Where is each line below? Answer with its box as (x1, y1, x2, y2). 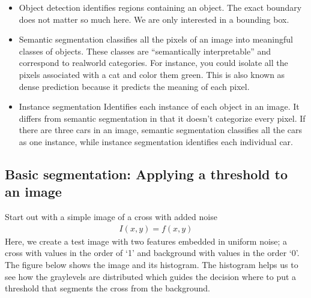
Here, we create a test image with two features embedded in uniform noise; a (5, 234, 288, 247)
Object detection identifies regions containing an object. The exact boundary (19, 1, 302, 13)
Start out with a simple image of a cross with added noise (5, 210, 217, 223)
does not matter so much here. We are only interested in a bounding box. (19, 13, 289, 25)
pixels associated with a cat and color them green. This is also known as (19, 68, 285, 80)
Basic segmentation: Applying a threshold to (5, 164, 288, 183)
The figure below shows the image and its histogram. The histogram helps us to (5, 258, 298, 270)
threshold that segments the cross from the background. (5, 282, 210, 294)
